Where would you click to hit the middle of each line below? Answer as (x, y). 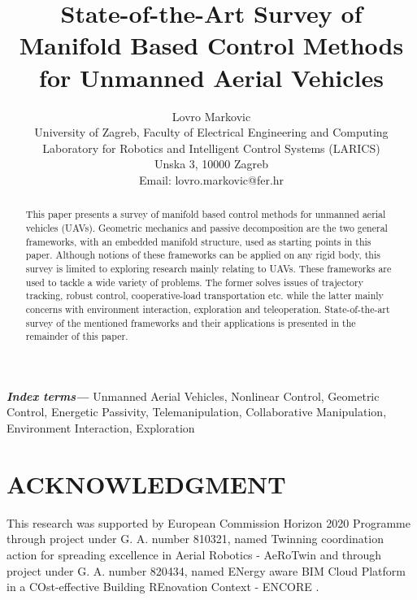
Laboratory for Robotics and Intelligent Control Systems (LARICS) (211, 148)
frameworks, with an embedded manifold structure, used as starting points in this (198, 241)
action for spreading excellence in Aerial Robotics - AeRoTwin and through (194, 554)
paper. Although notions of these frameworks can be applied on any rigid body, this (203, 255)
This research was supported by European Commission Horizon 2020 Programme (208, 522)
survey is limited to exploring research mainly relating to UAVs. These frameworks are (208, 268)
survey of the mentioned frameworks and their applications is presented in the (191, 322)
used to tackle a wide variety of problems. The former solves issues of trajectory (194, 282)
